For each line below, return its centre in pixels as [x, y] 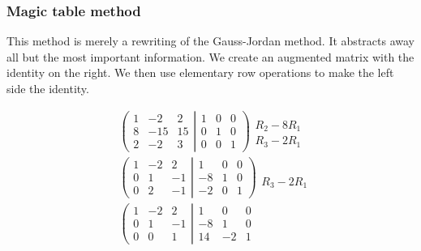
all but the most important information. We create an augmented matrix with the [210, 56]
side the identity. [48, 88]
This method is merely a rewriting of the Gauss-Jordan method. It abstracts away [210, 41]
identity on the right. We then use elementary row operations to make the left [200, 72]
